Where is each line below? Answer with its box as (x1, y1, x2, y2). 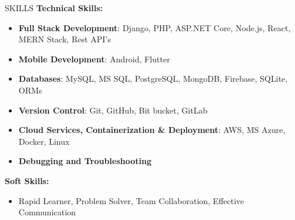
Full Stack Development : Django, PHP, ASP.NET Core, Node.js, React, (18, 21, 291, 34)
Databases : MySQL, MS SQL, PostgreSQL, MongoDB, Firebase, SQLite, (18, 72, 288, 85)
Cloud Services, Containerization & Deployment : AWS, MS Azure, (18, 124, 286, 136)
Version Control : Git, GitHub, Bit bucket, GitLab (18, 104, 208, 116)
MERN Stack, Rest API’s (18, 33, 111, 45)
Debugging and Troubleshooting (18, 155, 152, 167)
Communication (18, 206, 76, 218)
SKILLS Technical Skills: (5, 2, 103, 14)
